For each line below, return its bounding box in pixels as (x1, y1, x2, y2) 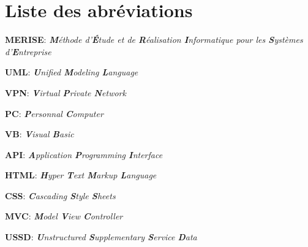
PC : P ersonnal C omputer (5, 107, 103, 120)
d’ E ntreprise (5, 45, 51, 58)
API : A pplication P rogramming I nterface (5, 148, 163, 161)
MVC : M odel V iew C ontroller (5, 210, 123, 222)
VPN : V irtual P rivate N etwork (5, 86, 126, 99)
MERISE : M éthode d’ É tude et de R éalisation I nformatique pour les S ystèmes (5, 33, 303, 46)
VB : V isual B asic (5, 127, 74, 140)
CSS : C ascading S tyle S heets (5, 189, 116, 202)
